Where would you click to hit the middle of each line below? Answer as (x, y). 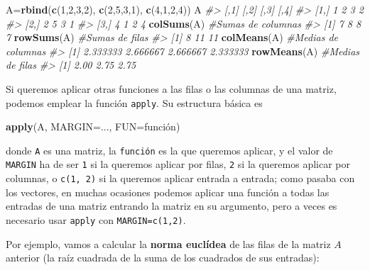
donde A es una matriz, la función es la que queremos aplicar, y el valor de (169, 150)
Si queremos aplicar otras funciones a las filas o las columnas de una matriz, (171, 88)
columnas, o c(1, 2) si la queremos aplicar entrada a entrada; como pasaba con (180, 178)
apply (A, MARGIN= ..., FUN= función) (93, 126)
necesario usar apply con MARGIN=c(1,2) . (96, 219)
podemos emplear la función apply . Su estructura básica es (134, 102)
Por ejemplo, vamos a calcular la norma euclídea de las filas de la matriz (168, 243)
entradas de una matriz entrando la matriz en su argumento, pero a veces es (172, 206)
